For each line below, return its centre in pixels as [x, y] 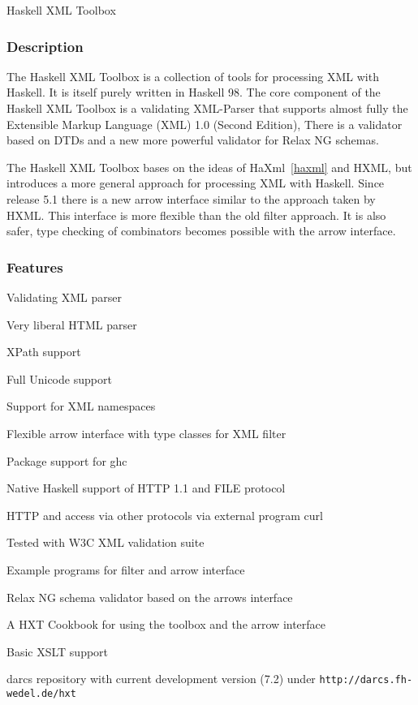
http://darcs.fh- [366, 680]
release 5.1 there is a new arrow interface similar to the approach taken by [191, 198]
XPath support [44, 352]
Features [35, 267]
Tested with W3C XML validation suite [106, 542]
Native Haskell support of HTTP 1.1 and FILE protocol [146, 488]
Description [45, 46]
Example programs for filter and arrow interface [126, 569]
